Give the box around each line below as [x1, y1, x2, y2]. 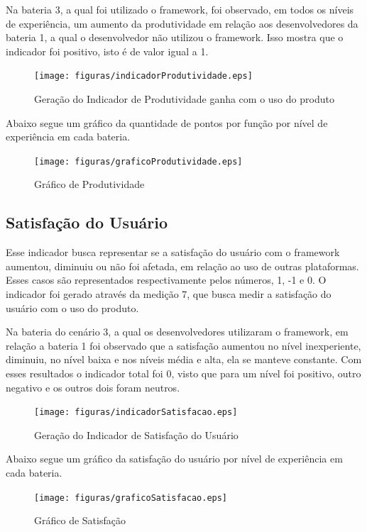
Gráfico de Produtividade [34, 177, 145, 192]
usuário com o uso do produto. [6, 300, 139, 315]
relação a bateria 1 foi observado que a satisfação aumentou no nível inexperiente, [6, 338, 361, 353]
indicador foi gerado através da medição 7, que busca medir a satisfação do [6, 287, 332, 301]
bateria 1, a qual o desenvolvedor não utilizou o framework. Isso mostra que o [6, 30, 344, 45]
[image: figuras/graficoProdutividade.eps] [34, 156, 243, 167]
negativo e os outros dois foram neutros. [6, 379, 180, 394]
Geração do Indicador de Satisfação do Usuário [34, 427, 239, 442]
